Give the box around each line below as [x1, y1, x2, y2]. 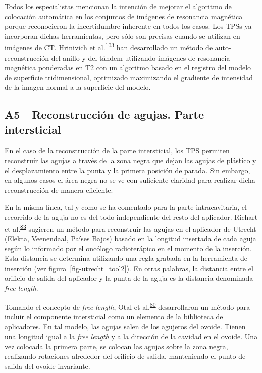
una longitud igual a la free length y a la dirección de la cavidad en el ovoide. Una [5, 331, 258, 341]
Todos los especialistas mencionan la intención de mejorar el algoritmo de [5, 1, 232, 11]
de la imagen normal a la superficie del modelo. [5, 82, 151, 92]
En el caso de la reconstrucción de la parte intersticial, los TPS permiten [5, 145, 230, 155]
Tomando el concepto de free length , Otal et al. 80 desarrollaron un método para [5, 300, 250, 312]
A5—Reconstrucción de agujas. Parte [5, 106, 204, 122]
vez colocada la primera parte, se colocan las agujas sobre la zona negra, [5, 341, 228, 351]
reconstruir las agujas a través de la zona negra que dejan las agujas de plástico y [5, 155, 256, 166]
